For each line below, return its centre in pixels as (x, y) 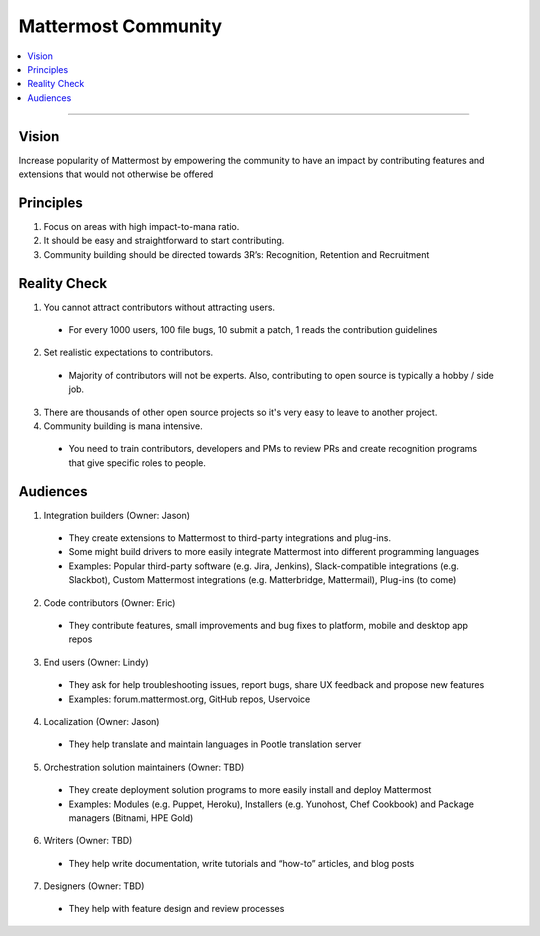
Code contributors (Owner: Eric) (109, 602)
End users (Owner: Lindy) (96, 662)
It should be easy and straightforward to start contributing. (164, 241)
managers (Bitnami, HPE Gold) (131, 817)
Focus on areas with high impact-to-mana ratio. (141, 226)
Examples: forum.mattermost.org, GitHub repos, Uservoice (189, 699)
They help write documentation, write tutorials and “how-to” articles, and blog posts (241, 863)
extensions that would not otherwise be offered (116, 174)
